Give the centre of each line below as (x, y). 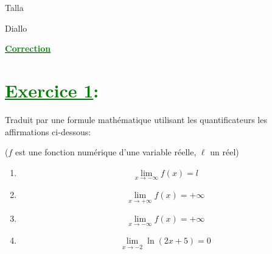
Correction (28, 48)
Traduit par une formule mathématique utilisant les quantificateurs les (136, 119)
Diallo (16, 28)
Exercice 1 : (52, 90)
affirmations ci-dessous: (48, 131)
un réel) (225, 152)
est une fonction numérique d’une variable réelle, (106, 152)
